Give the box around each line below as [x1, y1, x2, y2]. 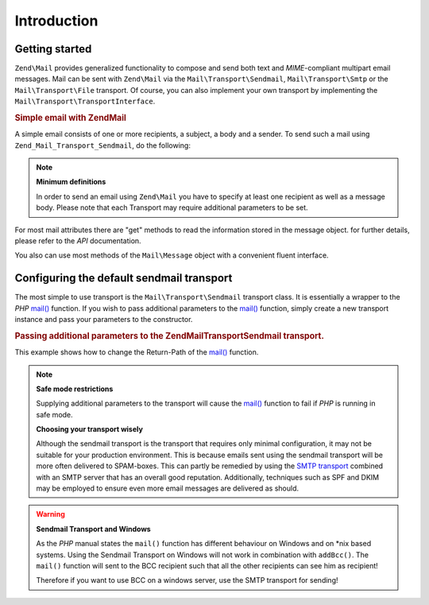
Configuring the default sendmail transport [14, 271, 233, 285]
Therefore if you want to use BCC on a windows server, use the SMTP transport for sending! [36, 576, 338, 585]
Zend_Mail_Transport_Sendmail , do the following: [14, 140, 191, 150]
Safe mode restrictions [36, 384, 114, 394]
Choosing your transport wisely [36, 425, 143, 434]
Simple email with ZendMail [14, 112, 127, 123]
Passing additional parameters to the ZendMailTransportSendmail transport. [14, 330, 325, 341]
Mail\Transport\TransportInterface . [14, 96, 156, 107]
